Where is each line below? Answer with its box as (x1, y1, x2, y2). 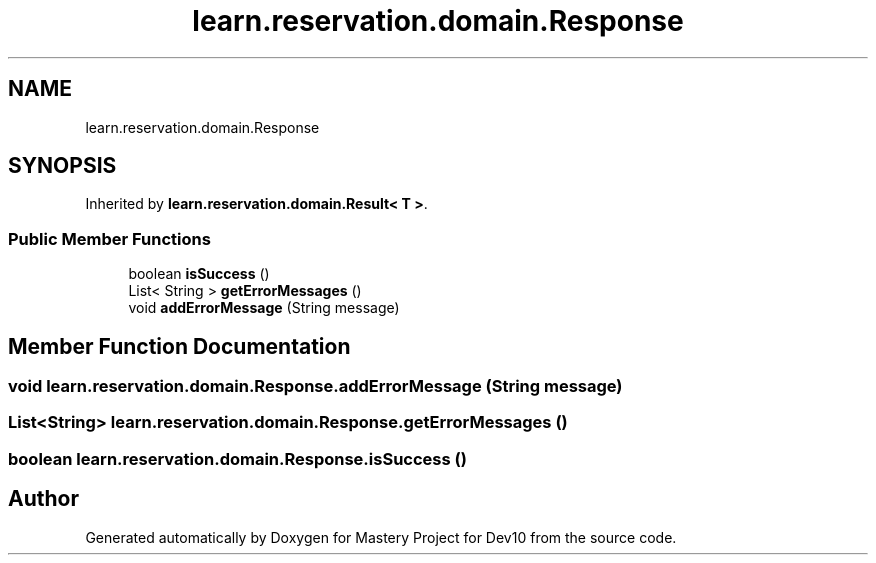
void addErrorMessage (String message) (128, 299, 400, 317)
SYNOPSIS (8, 153, 117, 179)
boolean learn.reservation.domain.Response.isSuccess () (8, 448, 467, 469)
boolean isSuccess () (128, 265, 270, 283)
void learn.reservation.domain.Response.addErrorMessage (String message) (8, 376, 623, 397)
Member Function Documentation (8, 333, 351, 359)
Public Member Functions (8, 228, 211, 249)
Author (8, 486, 79, 512)
